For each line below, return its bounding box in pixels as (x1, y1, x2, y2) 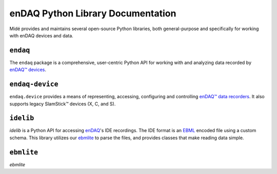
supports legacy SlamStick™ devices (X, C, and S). (9, 100, 116, 107)
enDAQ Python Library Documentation (9, 8, 176, 19)
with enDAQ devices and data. (9, 32, 74, 38)
